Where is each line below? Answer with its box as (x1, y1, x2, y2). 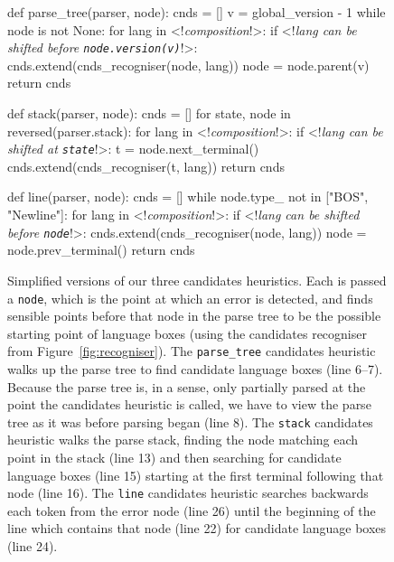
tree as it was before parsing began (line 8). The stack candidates (7, 412, 373, 431)
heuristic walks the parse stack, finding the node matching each (7, 430, 359, 449)
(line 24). (7, 537, 58, 556)
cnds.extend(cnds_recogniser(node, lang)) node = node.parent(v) (7, 55, 370, 74)
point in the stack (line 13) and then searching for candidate (7, 448, 342, 467)
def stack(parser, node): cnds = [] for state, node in (7, 104, 291, 123)
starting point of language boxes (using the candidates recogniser (7, 323, 367, 342)
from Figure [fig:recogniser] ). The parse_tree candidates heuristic (7, 342, 376, 361)
